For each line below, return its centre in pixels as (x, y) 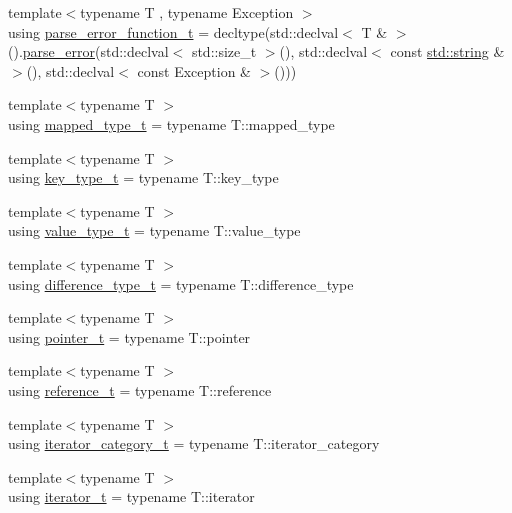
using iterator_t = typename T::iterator (131, 496)
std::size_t (224, 51)
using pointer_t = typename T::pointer (129, 336)
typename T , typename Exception (187, 12)
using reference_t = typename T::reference (140, 389)
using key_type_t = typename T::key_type (143, 177)
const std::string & (447, 51)
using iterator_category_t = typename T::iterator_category (194, 443)
